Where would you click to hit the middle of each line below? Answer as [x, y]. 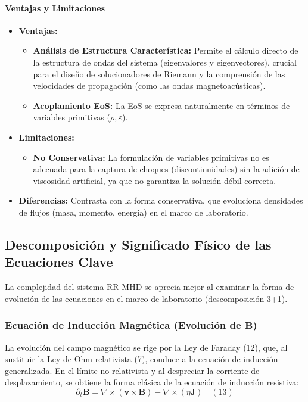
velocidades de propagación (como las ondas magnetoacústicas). [149, 85]
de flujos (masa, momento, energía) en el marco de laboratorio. [133, 212]
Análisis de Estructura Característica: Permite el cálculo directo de [166, 50]
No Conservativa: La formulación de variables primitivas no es [151, 157]
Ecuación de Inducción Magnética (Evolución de [123, 325]
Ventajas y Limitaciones [55, 7]
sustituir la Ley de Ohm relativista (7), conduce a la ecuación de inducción [141, 359]
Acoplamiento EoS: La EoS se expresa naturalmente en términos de [161, 105]
